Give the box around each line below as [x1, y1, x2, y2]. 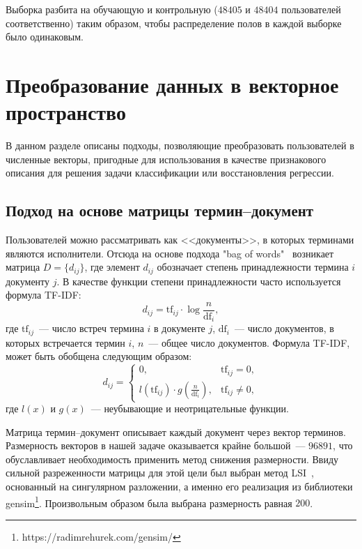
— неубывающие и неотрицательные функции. [90, 401, 289, 416]
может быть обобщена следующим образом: [6, 349, 192, 363]
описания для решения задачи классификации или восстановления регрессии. [6, 165, 334, 180]
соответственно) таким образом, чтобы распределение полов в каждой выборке [6, 15, 342, 30]
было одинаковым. [6, 29, 84, 44]
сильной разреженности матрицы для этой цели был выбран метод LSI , [6, 465, 314, 480]
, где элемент [84, 260, 140, 274]
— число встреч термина [39, 321, 144, 336]
